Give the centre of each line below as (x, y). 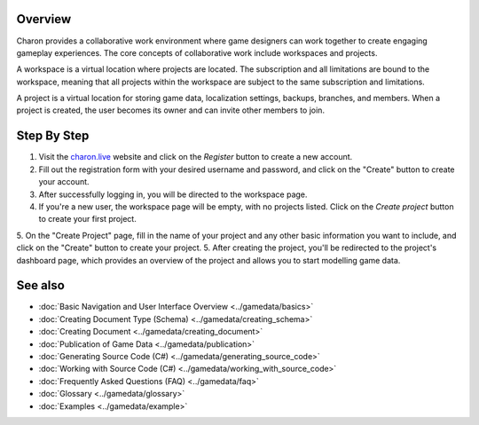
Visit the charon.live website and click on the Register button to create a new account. (196, 157)
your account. (64, 182)
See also (41, 285)
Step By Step (53, 136)
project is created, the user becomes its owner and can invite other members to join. (171, 110)
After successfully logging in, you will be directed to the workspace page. (173, 194)
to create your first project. (87, 219)
